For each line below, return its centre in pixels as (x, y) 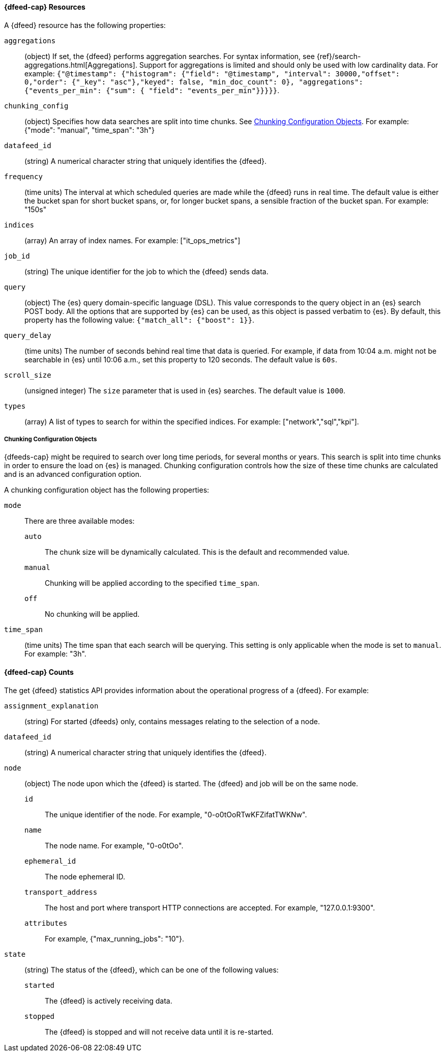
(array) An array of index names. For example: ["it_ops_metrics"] (132, 240)
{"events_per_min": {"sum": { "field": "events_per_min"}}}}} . (152, 90)
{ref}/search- (339, 56)
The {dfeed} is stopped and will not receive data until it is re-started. (159, 1032)
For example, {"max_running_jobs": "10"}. (115, 938)
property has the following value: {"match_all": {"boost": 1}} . (140, 320)
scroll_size (28, 375)
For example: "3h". (55, 654)
